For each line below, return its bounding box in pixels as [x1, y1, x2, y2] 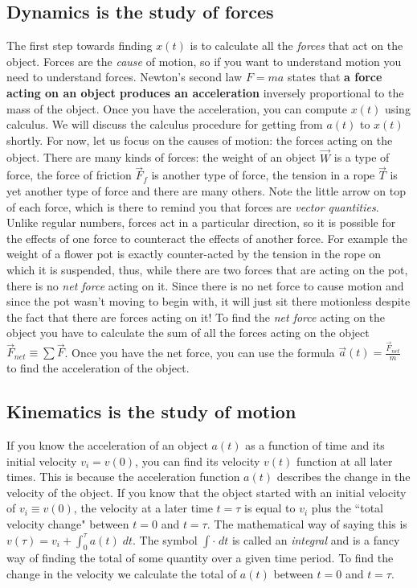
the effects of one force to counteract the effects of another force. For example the [6, 229, 408, 246]
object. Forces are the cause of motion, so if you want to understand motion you [6, 52, 402, 69]
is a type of [333, 149, 390, 166]
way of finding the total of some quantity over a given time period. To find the [6, 549, 394, 566]
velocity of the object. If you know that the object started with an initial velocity [6, 483, 407, 500]
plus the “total [311, 500, 383, 516]
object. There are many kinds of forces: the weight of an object [6, 149, 317, 166]
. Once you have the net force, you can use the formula [64, 343, 335, 360]
